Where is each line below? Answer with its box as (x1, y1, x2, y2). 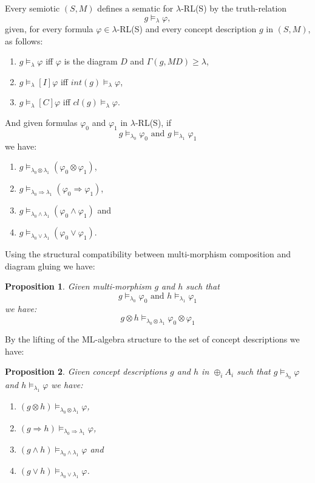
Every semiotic (5, 2, 60, 14)
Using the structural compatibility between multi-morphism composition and (5, 248, 291, 260)
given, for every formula (5, 23, 93, 35)
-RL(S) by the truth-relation (181, 2, 287, 14)
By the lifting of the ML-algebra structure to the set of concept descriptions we (5, 333, 300, 346)
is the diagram (64, 55, 118, 68)
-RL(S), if (135, 116, 172, 129)
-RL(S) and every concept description (117, 23, 257, 35)
